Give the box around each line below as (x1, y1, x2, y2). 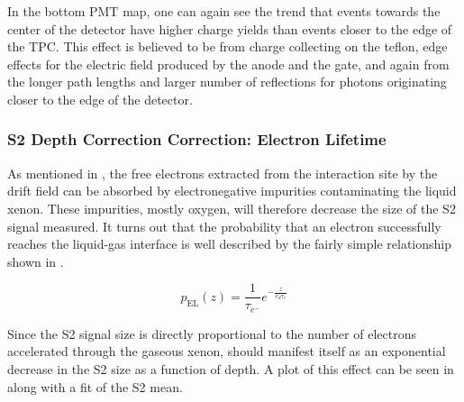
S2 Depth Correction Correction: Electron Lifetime (7, 128, 387, 151)
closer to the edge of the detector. (7, 89, 193, 108)
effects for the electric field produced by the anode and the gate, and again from (7, 54, 450, 73)
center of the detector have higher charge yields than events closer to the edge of (7, 19, 452, 38)
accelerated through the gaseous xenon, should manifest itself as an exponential (7, 342, 446, 361)
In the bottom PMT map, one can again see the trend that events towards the (7, 2, 441, 20)
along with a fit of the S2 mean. (7, 377, 183, 396)
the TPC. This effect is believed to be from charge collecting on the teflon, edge (7, 37, 448, 56)
